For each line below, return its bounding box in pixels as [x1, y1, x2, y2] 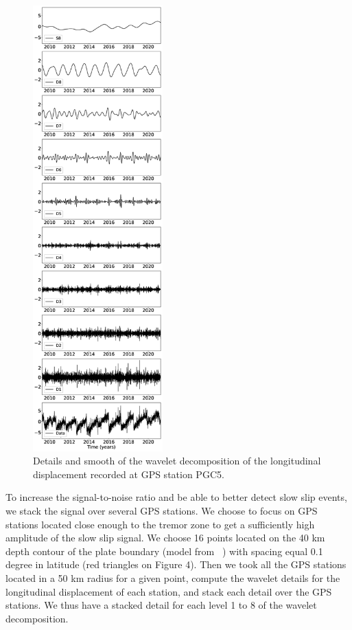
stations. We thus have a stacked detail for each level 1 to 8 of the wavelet [5, 598, 317, 612]
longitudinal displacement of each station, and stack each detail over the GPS [5, 584, 332, 598]
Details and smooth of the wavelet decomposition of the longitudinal [33, 453, 321, 468]
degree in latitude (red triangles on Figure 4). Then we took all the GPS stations [5, 557, 347, 572]
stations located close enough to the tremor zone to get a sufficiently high [5, 517, 315, 531]
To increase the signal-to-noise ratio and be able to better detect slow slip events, [5, 490, 347, 504]
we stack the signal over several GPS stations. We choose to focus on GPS [5, 504, 318, 518]
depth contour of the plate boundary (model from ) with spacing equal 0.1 [5, 543, 323, 558]
